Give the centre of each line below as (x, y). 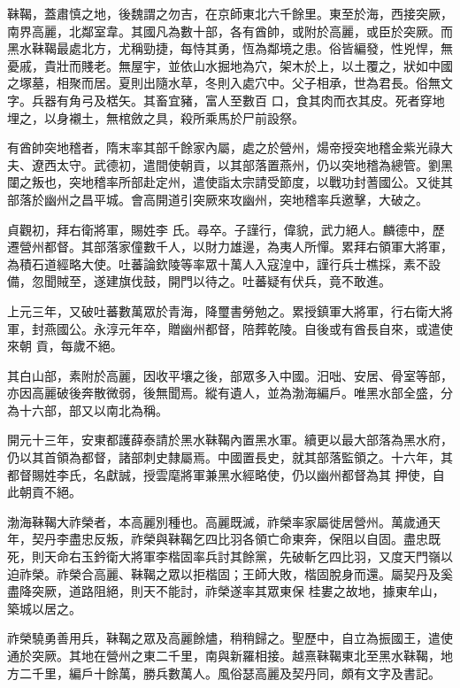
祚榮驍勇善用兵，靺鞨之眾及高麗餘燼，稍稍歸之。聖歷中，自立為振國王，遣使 (230, 638)
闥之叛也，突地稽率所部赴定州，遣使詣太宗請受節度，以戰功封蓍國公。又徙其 (230, 182)
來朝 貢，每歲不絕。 (65, 346)
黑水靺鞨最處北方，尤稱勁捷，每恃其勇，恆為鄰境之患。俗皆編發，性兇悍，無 (230, 48)
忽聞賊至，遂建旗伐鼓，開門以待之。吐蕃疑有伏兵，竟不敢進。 (211, 281)
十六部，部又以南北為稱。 (93, 410)
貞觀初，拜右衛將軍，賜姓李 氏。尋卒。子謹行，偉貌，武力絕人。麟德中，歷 (226, 229)
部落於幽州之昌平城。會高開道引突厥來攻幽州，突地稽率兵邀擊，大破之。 (218, 199)
